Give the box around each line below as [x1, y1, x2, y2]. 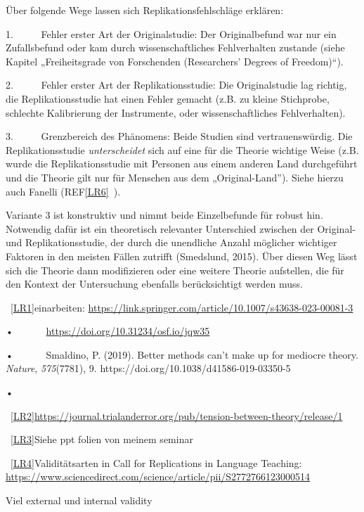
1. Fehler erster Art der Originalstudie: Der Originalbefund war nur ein [6, 26, 337, 41]
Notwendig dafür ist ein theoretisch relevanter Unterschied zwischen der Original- [6, 221, 356, 236]
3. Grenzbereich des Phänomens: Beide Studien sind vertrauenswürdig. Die [6, 129, 353, 143]
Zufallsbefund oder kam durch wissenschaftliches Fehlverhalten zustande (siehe [6, 40, 345, 55]
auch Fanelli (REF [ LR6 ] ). [6, 184, 121, 198]
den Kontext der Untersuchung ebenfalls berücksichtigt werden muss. [6, 276, 303, 291]
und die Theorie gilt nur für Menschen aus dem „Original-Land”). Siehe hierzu [6, 169, 344, 184]
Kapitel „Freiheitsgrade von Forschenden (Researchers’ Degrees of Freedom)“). [6, 53, 344, 68]
